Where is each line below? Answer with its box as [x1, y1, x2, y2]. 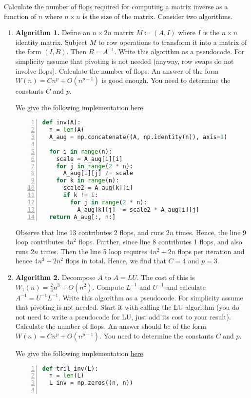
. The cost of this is [136, 272, 195, 282]
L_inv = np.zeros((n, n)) [49, 379, 133, 387]
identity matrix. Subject [15, 37, 87, 47]
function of [4, 11, 37, 21]
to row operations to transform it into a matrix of [98, 37, 247, 47]
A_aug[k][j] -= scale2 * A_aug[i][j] [77, 206, 199, 213]
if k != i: [63, 192, 98, 199]
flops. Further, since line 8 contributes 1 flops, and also [78, 237, 242, 247]
